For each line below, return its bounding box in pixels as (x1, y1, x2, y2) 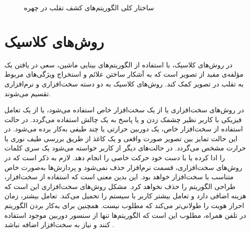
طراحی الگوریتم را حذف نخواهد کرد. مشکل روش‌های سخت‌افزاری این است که (4, 181, 236, 191)
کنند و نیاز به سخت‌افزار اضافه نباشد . (4, 219, 115, 230)
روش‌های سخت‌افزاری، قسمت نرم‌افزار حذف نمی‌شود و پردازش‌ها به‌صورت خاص (4, 162, 243, 172)
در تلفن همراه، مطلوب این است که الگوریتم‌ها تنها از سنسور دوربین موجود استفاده (4, 210, 246, 220)
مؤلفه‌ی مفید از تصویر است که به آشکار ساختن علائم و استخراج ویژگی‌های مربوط (4, 69, 244, 79)
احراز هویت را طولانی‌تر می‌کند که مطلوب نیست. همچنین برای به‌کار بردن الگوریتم (4, 200, 244, 211)
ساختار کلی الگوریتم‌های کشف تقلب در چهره (24, 2, 154, 12)
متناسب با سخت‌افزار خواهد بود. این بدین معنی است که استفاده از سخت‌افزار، (4, 171, 234, 182)
